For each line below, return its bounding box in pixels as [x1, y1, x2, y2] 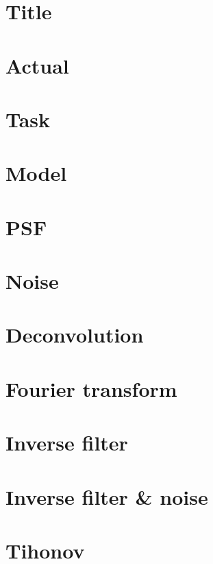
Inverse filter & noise [5, 482, 208, 510]
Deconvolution [5, 321, 144, 349]
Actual [5, 51, 69, 79]
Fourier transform [5, 374, 177, 402]
